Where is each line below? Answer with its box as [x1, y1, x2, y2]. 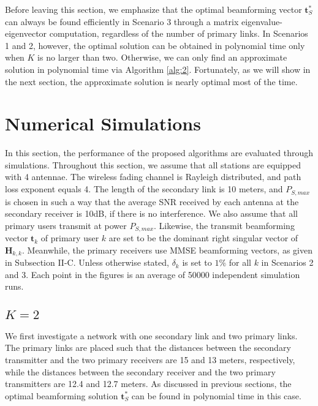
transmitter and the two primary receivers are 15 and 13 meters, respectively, [5, 353, 295, 366]
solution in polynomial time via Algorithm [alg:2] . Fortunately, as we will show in [5, 62, 311, 75]
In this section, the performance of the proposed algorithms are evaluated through [5, 146, 314, 159]
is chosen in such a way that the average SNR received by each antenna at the [5, 195, 299, 208]
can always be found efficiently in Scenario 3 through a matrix [5, 15, 239, 28]
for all [229, 256, 251, 269]
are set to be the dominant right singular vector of [108, 231, 298, 244]
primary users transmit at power [5, 219, 127, 231]
